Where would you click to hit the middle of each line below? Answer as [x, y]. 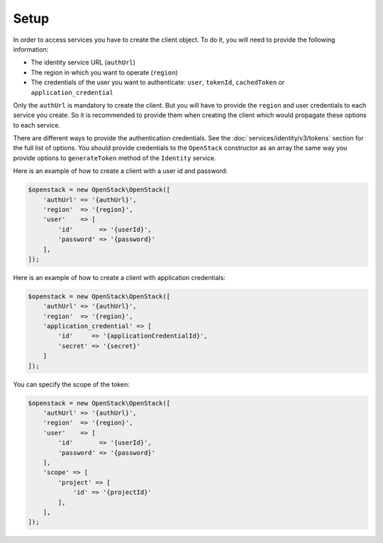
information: [31, 49]
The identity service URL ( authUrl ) [83, 62]
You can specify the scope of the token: [72, 384]
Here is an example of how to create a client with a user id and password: [121, 171]
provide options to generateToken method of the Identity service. [115, 158]
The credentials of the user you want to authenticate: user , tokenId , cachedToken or [158, 82]
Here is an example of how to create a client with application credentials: [120, 277]
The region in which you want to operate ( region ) [104, 72]
